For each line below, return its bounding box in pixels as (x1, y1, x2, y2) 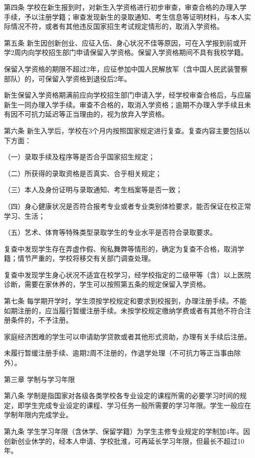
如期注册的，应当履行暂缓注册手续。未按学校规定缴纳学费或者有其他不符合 (4, 305, 244, 315)
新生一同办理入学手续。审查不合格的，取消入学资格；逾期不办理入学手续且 (4, 99, 244, 109)
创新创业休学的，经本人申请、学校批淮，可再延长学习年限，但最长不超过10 (4, 435, 244, 446)
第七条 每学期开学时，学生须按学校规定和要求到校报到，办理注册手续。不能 (4, 296, 247, 306)
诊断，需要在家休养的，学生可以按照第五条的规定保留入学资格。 (4, 279, 210, 289)
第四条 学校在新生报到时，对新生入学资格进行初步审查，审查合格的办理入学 (4, 2, 247, 12)
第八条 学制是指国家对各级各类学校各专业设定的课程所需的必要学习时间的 (4, 390, 240, 401)
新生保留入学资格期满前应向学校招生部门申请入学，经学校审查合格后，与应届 (4, 90, 251, 100)
